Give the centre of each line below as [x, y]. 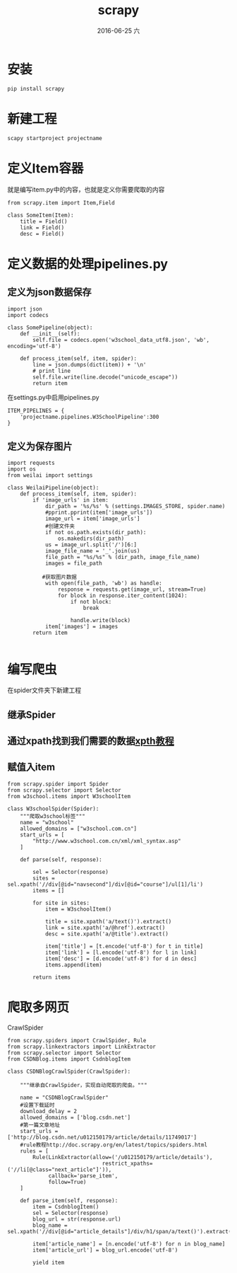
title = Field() [44, 221]
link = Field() [42, 227]
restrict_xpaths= [127, 1163]
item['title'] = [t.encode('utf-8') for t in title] [124, 946]
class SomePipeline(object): [50, 328]
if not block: [91, 602]
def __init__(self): [50, 334]
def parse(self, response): [61, 859]
